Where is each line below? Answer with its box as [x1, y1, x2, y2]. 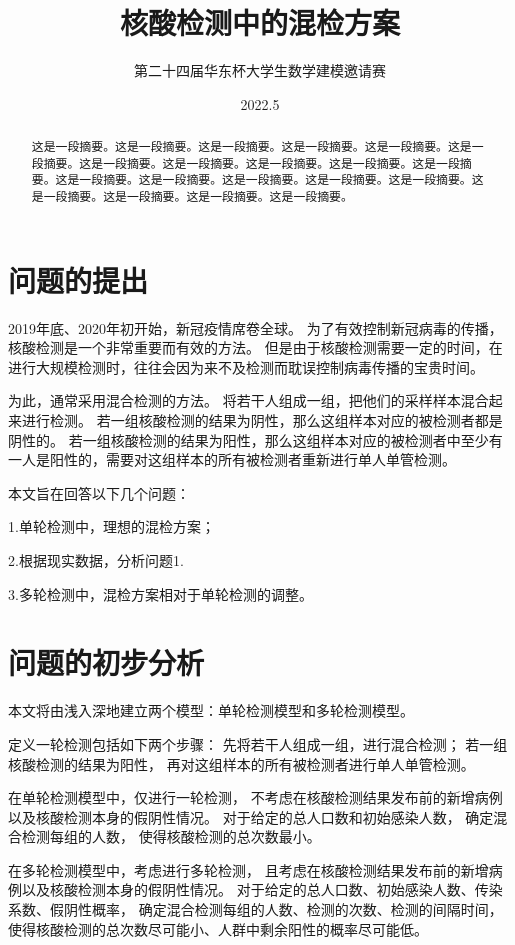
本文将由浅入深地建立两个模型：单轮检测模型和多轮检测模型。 [8, 700, 414, 721]
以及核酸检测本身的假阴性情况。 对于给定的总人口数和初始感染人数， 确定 [8, 806, 494, 827]
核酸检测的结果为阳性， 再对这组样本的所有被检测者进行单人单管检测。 [8, 753, 475, 774]
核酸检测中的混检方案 [119, 2, 400, 43]
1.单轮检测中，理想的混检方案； [8, 516, 215, 537]
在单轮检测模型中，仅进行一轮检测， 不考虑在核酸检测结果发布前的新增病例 [8, 787, 503, 808]
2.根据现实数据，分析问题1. [8, 550, 184, 571]
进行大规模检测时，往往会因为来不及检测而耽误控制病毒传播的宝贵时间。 [8, 356, 484, 377]
